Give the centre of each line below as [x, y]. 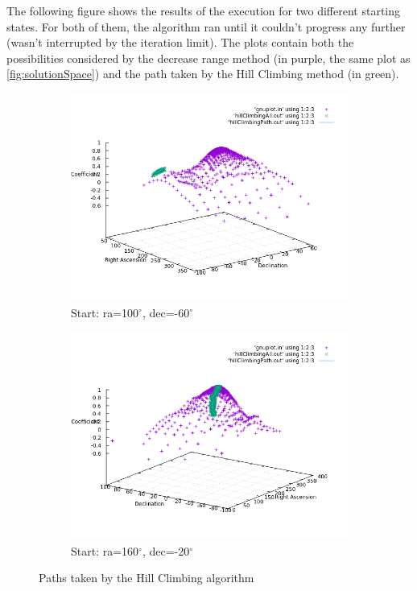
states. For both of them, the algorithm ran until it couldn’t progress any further [206, 26]
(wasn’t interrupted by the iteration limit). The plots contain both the [180, 42]
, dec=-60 [166, 312]
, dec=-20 [166, 550]
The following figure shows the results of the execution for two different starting [204, 10]
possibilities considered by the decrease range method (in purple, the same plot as [208, 58]
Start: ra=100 [105, 312]
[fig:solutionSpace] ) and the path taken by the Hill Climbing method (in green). [203, 74]
